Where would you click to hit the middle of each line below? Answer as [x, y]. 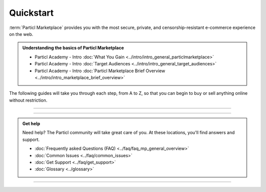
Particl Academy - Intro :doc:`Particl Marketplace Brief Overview [100, 71]
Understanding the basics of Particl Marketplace [73, 48]
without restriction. [28, 100]
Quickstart [32, 13]
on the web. [21, 34]
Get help [31, 124]
